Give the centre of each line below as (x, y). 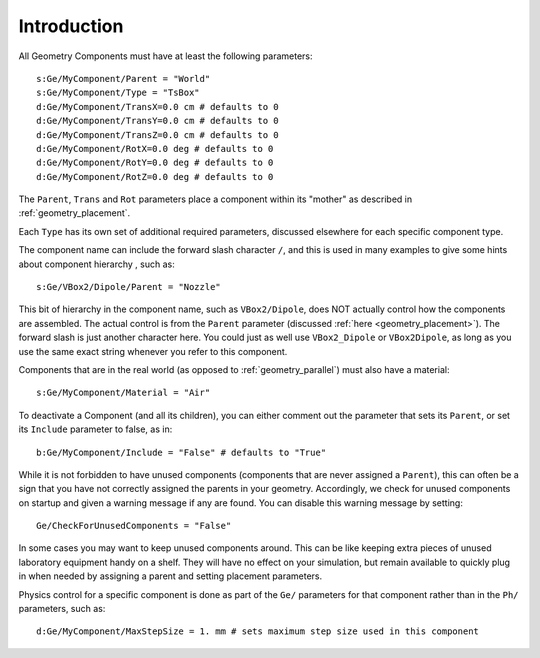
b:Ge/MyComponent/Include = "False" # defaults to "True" (181, 452)
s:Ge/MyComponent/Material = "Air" (123, 393)
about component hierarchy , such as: (96, 264)
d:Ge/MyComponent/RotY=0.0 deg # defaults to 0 (155, 163)
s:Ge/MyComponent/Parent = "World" (123, 78)
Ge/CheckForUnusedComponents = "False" (134, 526)
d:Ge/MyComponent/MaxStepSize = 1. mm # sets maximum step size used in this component (258, 631)
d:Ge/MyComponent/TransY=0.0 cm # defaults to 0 (157, 121)
